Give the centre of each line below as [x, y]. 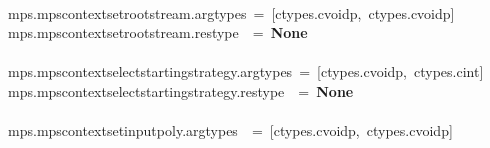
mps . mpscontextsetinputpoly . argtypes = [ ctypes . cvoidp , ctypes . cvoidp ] [230, 130]
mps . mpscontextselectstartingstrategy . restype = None [181, 90]
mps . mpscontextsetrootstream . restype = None [158, 32]
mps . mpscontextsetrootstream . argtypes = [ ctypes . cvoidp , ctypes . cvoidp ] [231, 12]
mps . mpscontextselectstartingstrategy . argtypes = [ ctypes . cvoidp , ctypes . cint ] [246, 71]
